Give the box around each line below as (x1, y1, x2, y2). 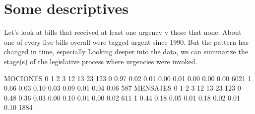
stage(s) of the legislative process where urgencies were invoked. (4, 56, 197, 66)
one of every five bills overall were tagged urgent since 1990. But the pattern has (4, 36, 249, 47)
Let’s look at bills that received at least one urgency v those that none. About (4, 27, 242, 37)
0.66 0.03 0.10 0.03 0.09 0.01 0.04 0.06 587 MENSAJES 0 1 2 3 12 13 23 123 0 (4, 83, 241, 93)
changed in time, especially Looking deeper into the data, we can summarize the (4, 46, 248, 57)
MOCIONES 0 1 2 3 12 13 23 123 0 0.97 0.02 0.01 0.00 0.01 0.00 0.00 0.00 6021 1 (4, 73, 252, 83)
